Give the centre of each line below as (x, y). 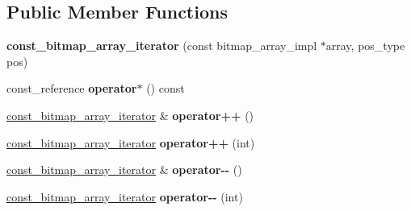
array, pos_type (365, 46)
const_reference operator (72, 88)
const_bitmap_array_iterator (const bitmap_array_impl (162, 46)
